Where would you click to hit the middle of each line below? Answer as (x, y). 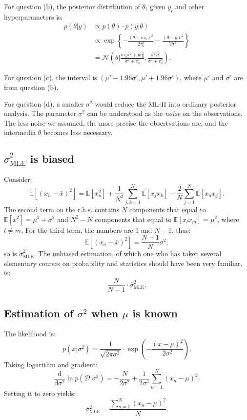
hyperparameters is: (33, 16)
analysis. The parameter (40, 113)
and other (190, 6)
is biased (52, 159)
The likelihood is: (30, 334)
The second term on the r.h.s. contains (62, 209)
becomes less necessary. (78, 132)
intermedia (20, 132)
